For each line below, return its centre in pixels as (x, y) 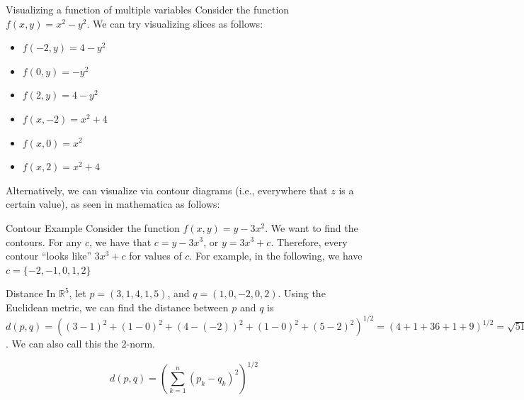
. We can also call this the (62, 343)
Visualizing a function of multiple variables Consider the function (148, 9)
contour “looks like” (49, 256)
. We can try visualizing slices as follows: (175, 23)
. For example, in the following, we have (276, 256)
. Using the (302, 293)
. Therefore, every (309, 241)
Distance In (31, 293)
